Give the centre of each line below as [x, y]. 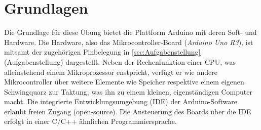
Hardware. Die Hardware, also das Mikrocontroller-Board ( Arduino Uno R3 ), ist [129, 42]
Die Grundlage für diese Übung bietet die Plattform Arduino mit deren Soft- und [130, 32]
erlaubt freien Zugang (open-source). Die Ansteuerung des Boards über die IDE [128, 111]
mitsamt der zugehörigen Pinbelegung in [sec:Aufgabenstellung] [102, 52]
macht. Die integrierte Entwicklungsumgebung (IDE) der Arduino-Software [121, 101]
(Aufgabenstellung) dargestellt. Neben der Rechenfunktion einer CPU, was [120, 61]
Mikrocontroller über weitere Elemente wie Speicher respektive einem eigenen [124, 82]
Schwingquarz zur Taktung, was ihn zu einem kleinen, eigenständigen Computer [128, 91]
